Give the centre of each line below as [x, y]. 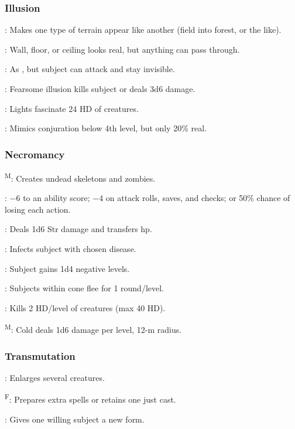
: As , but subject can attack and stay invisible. [90, 69]
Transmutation [40, 355]
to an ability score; [56, 198]
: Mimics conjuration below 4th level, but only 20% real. [106, 128]
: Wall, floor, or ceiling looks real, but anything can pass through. [122, 49]
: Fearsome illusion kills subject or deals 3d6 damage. [100, 88]
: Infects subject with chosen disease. [71, 249]
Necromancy [35, 154]
